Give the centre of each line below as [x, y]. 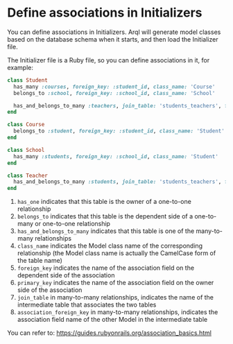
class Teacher [28, 175]
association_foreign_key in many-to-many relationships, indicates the [118, 312]
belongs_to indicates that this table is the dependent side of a [105, 216]
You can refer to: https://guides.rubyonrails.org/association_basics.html [109, 333]
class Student [28, 80]
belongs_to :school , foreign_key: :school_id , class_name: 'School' [114, 93]
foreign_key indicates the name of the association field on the [106, 268]
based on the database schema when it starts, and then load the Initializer [113, 39]
